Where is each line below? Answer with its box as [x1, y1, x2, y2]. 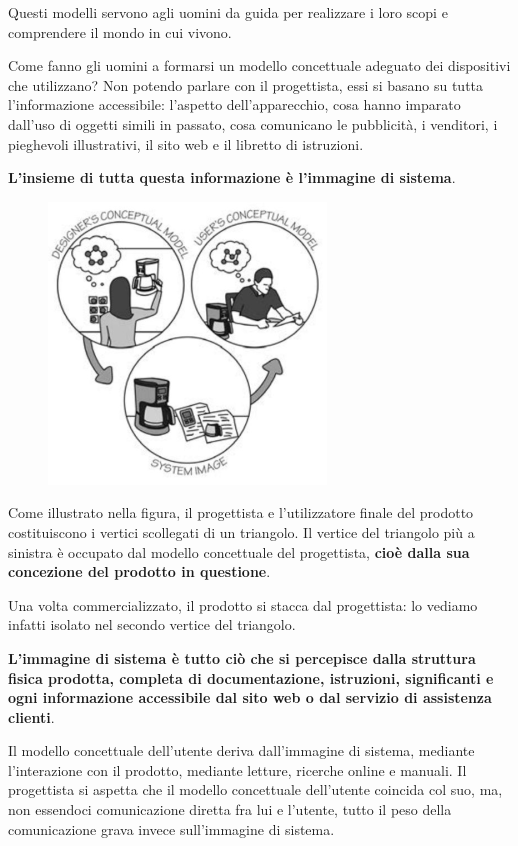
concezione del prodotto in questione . [8, 561, 271, 582]
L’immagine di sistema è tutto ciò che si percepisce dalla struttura [8, 647, 476, 668]
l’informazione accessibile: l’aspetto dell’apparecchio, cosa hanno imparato [8, 94, 461, 115]
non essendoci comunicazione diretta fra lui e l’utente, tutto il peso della [8, 799, 452, 820]
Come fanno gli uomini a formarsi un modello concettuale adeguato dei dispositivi [8, 55, 511, 76]
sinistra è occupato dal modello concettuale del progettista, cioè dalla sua [8, 541, 470, 562]
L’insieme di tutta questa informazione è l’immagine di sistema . [8, 167, 456, 188]
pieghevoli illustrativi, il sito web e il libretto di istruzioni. [8, 133, 364, 154]
